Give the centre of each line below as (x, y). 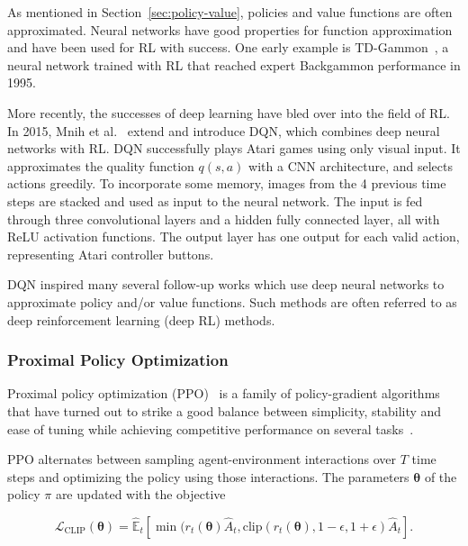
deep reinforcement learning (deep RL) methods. (141, 319)
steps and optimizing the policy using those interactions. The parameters (208, 476)
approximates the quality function (101, 165)
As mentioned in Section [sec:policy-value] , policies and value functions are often (230, 12)
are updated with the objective (140, 494)
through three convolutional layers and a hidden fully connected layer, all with (224, 218)
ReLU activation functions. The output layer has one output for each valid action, (234, 237)
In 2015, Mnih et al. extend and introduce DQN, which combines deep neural (224, 130)
